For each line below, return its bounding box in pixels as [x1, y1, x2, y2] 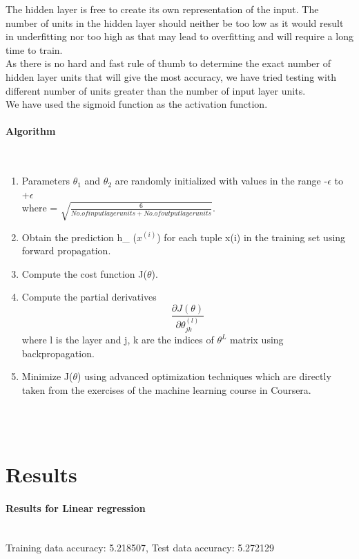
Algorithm [6, 124, 56, 138]
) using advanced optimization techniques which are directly [77, 369, 331, 383]
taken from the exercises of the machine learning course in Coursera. [21, 382, 311, 397]
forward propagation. [21, 243, 111, 258]
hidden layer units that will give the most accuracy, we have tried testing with [6, 69, 337, 84]
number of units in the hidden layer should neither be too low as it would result [6, 15, 344, 30]
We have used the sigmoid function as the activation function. [6, 97, 268, 111]
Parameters [21, 173, 70, 188]
